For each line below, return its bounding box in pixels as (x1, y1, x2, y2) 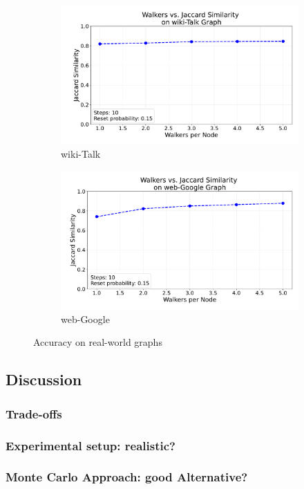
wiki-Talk (61, 147, 101, 161)
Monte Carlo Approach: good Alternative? (6, 468, 248, 486)
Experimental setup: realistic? (6, 436, 175, 454)
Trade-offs (6, 405, 62, 422)
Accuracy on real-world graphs (33, 335, 162, 349)
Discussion (6, 369, 82, 390)
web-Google (61, 311, 110, 326)
